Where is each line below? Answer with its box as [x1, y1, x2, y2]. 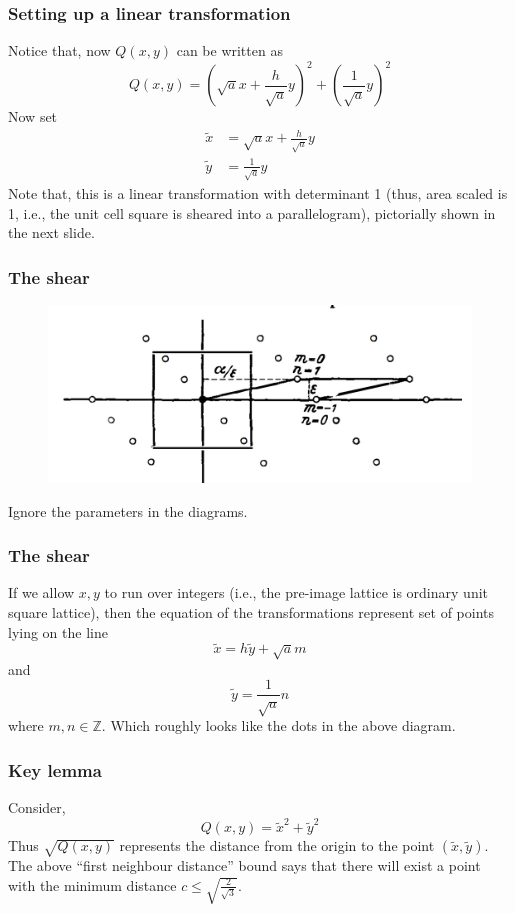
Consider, [8, 796, 66, 817]
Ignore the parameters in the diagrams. [8, 500, 248, 521]
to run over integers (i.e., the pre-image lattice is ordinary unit [104, 582, 488, 603]
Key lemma [8, 757, 102, 782]
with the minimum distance [8, 874, 177, 895]
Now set [8, 106, 58, 127]
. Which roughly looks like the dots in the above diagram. [101, 715, 456, 736]
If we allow [8, 582, 75, 603]
